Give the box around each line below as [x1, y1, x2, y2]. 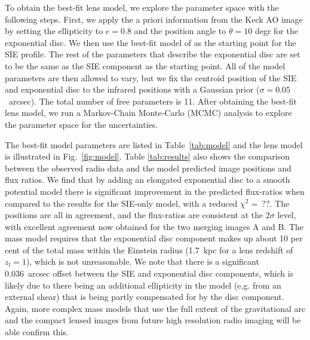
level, [277, 209, 296, 221]
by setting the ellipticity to [5, 24, 103, 37]
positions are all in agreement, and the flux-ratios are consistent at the [5, 209, 263, 221]
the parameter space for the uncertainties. [5, 118, 158, 130]
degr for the [254, 24, 298, 37]
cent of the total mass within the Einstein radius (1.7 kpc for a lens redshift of [5, 243, 293, 256]
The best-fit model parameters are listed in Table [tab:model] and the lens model [5, 138, 303, 151]
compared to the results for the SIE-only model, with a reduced [5, 197, 238, 209]
